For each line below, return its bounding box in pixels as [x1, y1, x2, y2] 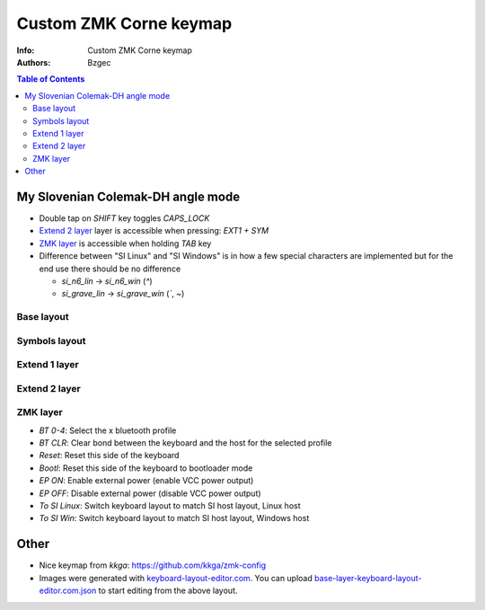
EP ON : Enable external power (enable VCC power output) [39, 475, 254, 486]
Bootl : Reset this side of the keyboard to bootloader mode [39, 463, 253, 473]
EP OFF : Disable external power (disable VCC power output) [39, 488, 261, 499]
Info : [16, 45, 35, 56]
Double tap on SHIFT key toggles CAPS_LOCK [39, 212, 210, 224]
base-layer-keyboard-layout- [314, 572, 422, 583]
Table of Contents [16, 74, 85, 84]
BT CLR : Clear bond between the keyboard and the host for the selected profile [39, 438, 332, 448]
